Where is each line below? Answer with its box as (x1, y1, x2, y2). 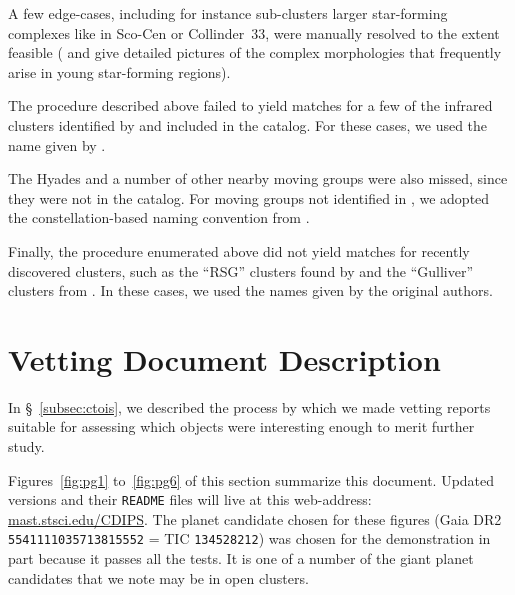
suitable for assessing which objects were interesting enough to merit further (8, 416, 475, 437)
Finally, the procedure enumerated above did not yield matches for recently (8, 240, 470, 261)
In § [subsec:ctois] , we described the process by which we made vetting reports (8, 396, 491, 417)
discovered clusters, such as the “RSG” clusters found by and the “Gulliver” (8, 260, 474, 281)
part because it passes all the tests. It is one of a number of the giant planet (8, 548, 474, 569)
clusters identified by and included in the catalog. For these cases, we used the (8, 114, 488, 135)
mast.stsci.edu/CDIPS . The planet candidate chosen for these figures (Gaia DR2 (8, 508, 502, 529)
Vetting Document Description (8, 338, 441, 379)
